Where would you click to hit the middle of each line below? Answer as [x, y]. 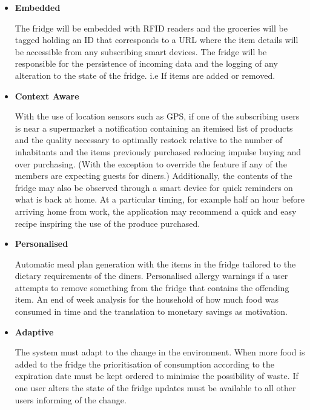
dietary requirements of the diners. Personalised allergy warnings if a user [151, 276]
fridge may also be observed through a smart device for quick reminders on [154, 187]
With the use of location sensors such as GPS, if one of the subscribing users [157, 116]
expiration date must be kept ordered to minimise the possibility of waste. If [157, 376]
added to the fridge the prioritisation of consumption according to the [144, 364]
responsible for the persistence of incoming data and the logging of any [146, 63]
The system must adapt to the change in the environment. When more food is [160, 352]
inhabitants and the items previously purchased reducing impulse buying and [158, 151]
